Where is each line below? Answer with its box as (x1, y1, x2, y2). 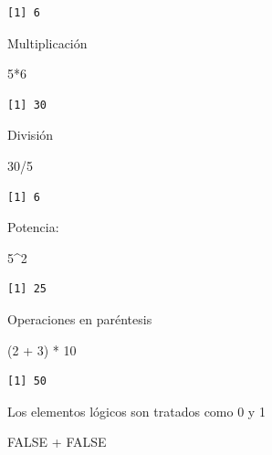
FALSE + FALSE (7, 432, 107, 451)
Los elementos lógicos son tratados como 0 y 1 (7, 401, 266, 420)
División (7, 125, 54, 144)
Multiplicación (7, 33, 88, 52)
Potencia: (7, 217, 59, 237)
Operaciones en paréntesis (7, 309, 152, 328)
